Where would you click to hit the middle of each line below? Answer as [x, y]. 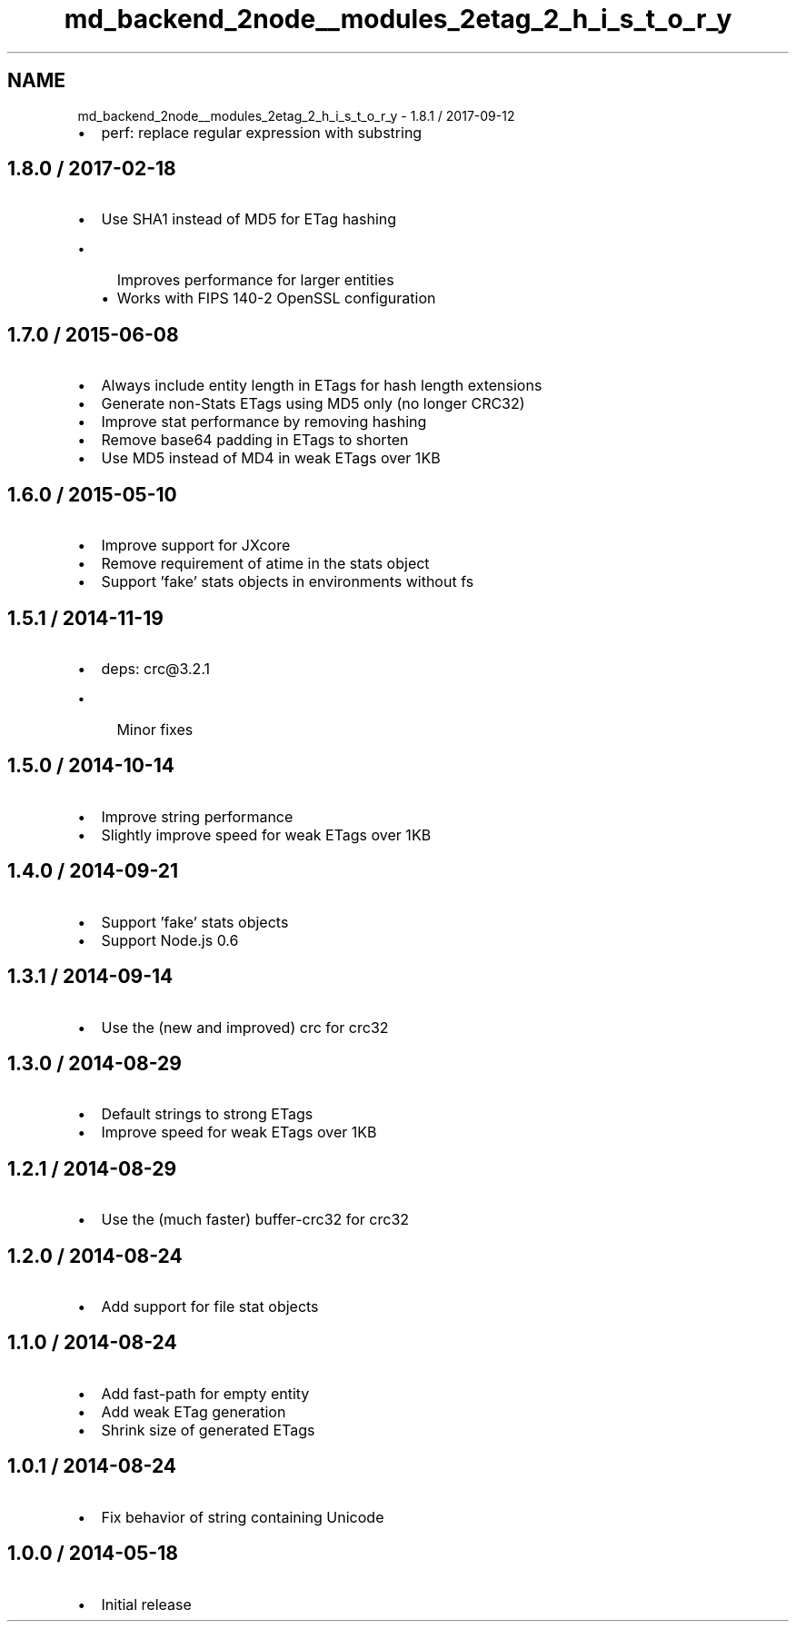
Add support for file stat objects [210, 1307]
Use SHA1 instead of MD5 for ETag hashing [249, 219]
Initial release [146, 1604]
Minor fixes [155, 729]
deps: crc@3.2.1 [156, 668]
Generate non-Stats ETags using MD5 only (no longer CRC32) [313, 404]
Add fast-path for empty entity [205, 1393]
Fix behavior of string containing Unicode [243, 1517]
